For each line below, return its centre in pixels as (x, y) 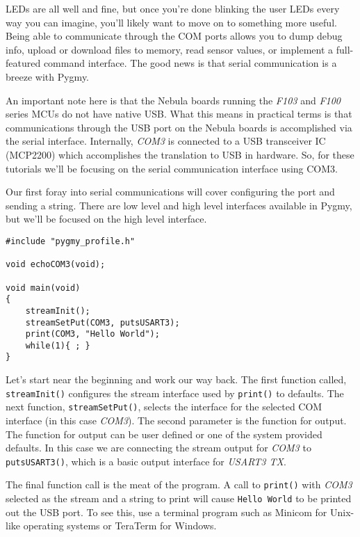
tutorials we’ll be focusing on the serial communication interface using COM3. (172, 168)
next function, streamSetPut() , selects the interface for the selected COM (164, 407)
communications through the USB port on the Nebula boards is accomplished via (179, 127)
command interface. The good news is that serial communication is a (190, 63)
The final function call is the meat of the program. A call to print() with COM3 (179, 484)
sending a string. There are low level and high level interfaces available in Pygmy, (179, 205)
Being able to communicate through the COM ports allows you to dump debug (174, 36)
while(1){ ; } (58, 345)
